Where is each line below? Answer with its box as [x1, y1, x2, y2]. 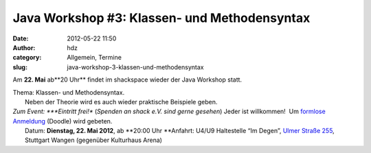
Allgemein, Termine [67, 54, 122, 62]
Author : [12, 43, 36, 51]
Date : [12, 34, 29, 43]
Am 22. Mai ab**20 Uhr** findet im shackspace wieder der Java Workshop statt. [12, 75, 243, 84]
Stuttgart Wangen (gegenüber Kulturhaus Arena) [25, 136, 163, 144]
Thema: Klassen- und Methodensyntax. [12, 88, 125, 96]
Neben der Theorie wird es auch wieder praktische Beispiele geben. [25, 97, 218, 106]
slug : [12, 62, 27, 71]
